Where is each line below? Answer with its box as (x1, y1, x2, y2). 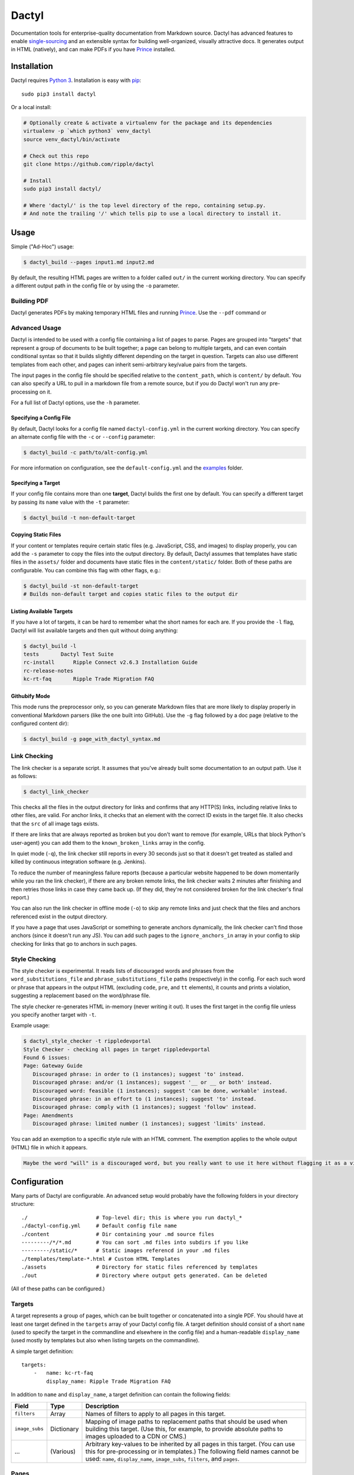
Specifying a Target (11, 479, 60, 486)
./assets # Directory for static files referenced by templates (21, 1264, 258, 1271)
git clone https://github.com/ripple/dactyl (23, 160, 155, 168)
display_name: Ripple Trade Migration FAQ (46, 1378, 171, 1385)
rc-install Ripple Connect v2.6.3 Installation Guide (23, 659, 198, 666)
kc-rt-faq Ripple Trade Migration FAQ (23, 676, 155, 683)
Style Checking (11, 955, 56, 963)
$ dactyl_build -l (23, 643, 77, 649)
